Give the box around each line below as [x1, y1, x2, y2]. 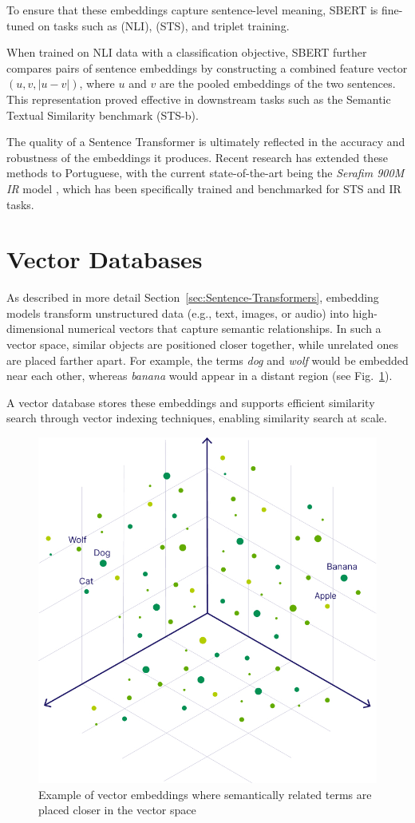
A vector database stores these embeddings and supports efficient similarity [6, 394, 375, 410]
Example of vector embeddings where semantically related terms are [38, 785, 372, 802]
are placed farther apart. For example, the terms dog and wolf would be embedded [6, 351, 409, 368]
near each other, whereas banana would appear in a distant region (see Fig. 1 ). [6, 367, 393, 384]
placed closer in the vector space [38, 801, 196, 818]
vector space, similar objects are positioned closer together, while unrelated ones [6, 336, 399, 353]
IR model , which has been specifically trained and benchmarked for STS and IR [6, 180, 401, 196]
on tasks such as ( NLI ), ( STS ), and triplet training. [38, 17, 290, 34]
